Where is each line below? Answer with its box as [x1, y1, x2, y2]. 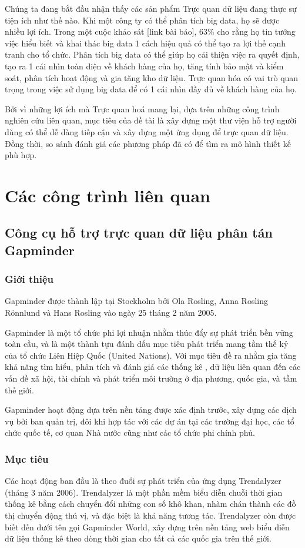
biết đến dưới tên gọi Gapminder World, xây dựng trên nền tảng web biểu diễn [5, 520, 290, 533]
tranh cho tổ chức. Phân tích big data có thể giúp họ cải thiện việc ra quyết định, [5, 48, 300, 61]
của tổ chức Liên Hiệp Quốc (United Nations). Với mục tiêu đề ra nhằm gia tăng [5, 349, 297, 361]
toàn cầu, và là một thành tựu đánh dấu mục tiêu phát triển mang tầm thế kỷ [5, 338, 289, 350]
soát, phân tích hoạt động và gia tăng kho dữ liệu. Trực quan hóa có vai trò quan [5, 71, 299, 83]
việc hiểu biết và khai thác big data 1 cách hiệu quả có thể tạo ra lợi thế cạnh [5, 36, 286, 49]
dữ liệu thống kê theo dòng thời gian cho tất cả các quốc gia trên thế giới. [5, 532, 272, 544]
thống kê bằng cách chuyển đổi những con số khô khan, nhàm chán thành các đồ [5, 497, 296, 510]
